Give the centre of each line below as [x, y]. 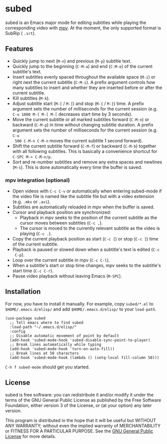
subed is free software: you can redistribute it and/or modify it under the [79, 394]
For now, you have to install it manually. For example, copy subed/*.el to [79, 303]
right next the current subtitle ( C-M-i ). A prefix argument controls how [84, 82]
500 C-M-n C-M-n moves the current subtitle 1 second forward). [79, 140]
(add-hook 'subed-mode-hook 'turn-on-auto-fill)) [62, 349]
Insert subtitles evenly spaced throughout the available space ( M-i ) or [84, 77]
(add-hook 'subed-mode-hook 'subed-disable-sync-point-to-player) [80, 340]
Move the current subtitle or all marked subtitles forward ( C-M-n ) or [81, 119]
